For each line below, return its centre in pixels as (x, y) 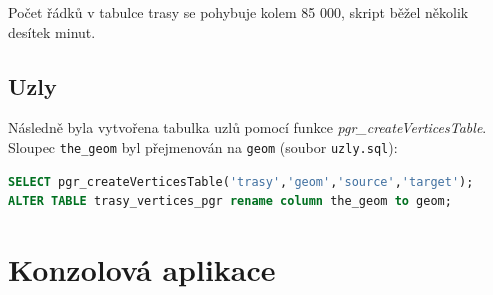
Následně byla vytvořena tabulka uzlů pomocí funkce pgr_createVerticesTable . (247, 127)
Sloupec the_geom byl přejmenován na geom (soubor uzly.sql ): (203, 146)
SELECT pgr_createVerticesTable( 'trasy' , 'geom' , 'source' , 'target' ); (241, 181)
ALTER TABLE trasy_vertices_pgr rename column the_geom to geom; (230, 201)
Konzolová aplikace (142, 269)
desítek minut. (52, 31)
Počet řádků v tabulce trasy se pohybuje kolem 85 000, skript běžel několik (238, 12)
